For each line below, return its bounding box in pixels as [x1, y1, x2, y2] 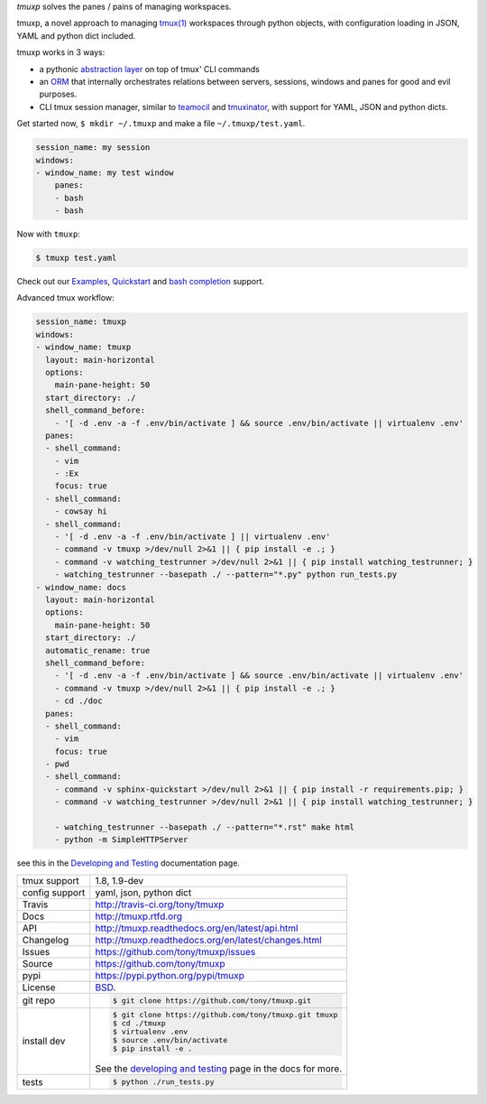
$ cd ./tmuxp [113, 1018, 166, 1028]
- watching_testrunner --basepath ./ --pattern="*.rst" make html [54, 822, 355, 832]
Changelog [22, 933, 69, 946]
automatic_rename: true [45, 645, 151, 655]
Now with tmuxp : [16, 228, 80, 239]
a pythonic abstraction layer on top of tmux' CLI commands [39, 63, 261, 74]
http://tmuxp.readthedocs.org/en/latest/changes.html [95, 933, 322, 946]
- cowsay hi [54, 506, 108, 516]
